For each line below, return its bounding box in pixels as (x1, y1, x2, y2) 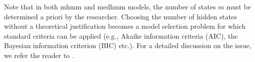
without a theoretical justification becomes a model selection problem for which (4, 21, 246, 31)
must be (226, 1, 251, 11)
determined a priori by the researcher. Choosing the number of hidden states (4, 11, 237, 21)
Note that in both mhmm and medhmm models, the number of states (4, 1, 216, 11)
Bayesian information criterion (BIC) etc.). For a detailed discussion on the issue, (4, 40, 252, 51)
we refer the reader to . (4, 50, 74, 60)
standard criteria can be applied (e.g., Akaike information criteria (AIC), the (4, 30, 238, 41)
